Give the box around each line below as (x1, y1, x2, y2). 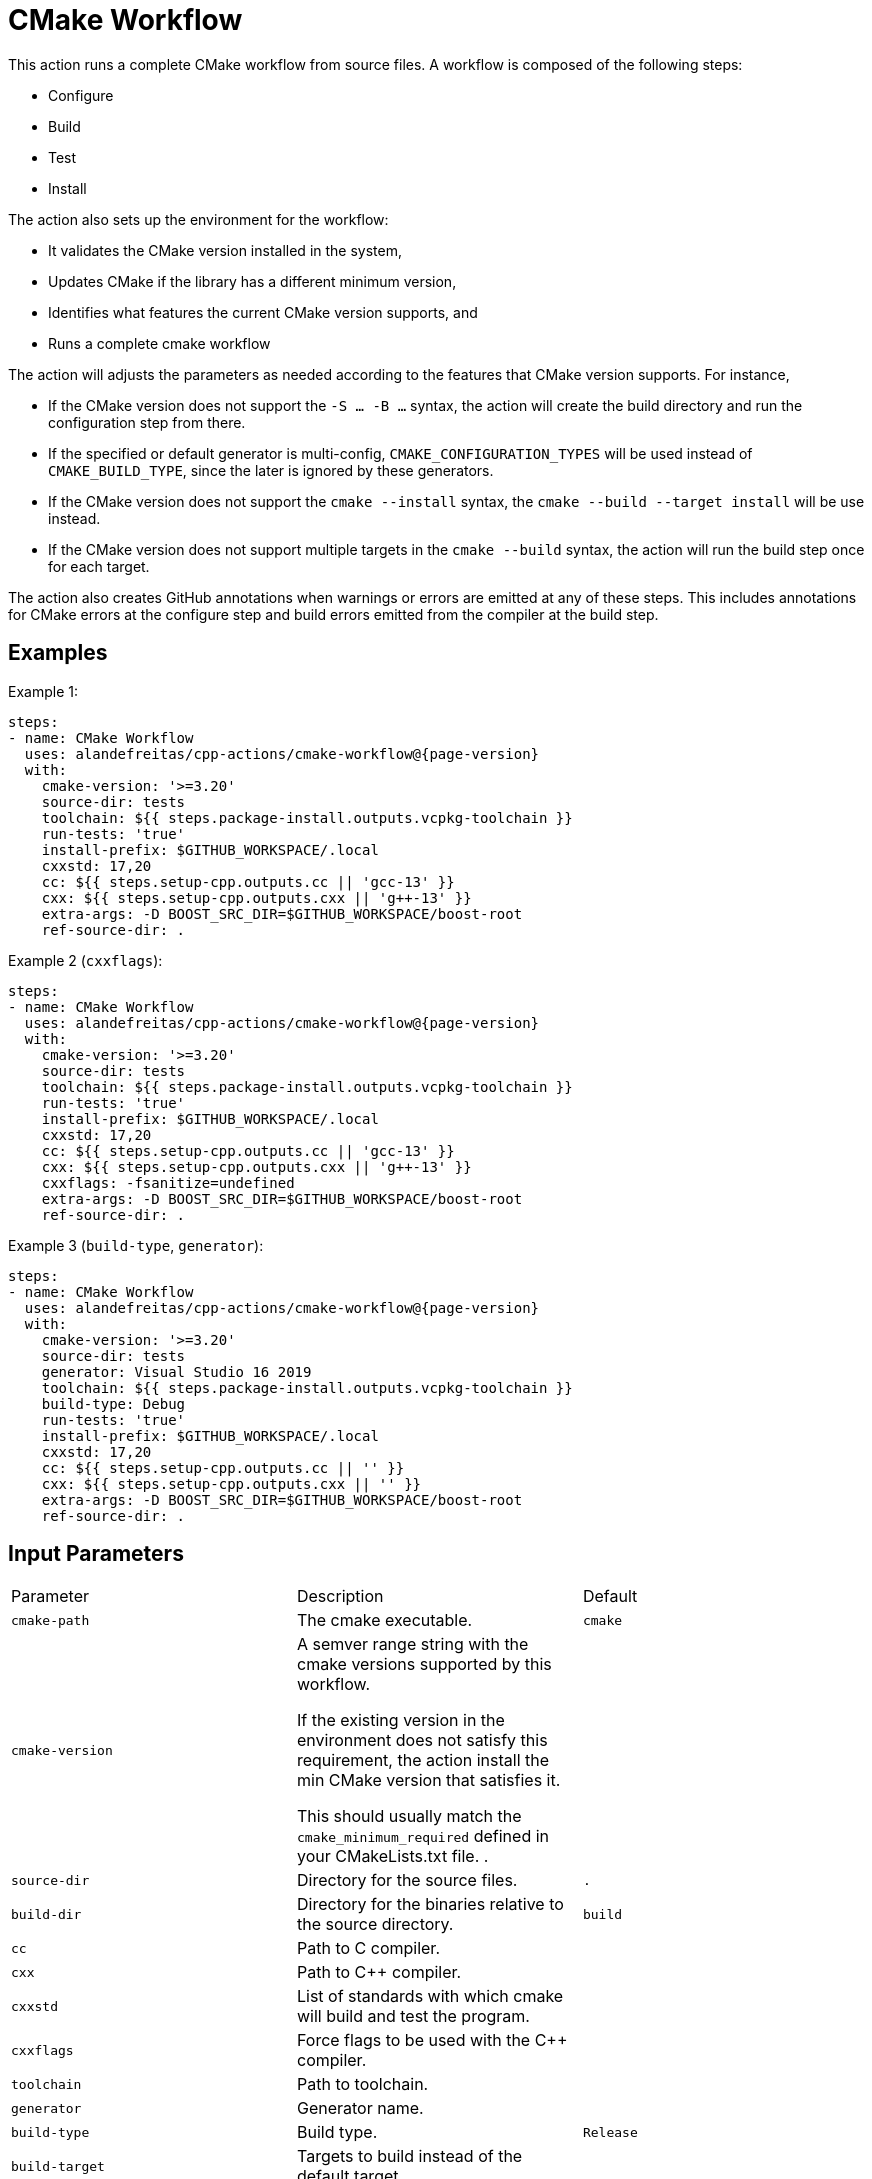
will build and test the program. (296, 2006, 530, 2027)
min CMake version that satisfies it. (296, 1770, 561, 1791)
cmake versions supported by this (296, 1654, 552, 1675)
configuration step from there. (48, 413, 246, 431)
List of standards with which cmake (296, 1986, 564, 2007)
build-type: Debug (41, 1395, 186, 1412)
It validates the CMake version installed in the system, (48, 241, 402, 259)
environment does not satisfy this (296, 1730, 548, 1751)
